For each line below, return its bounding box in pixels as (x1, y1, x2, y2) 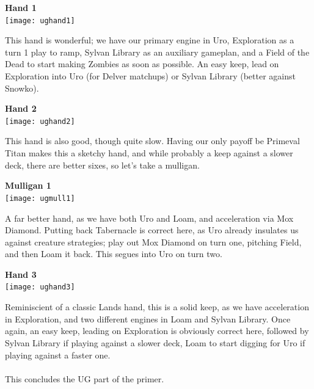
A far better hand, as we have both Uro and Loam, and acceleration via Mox (5, 211, 294, 224)
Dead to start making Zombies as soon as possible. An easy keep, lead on (5, 57, 279, 70)
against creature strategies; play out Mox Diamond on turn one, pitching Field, (5, 235, 302, 248)
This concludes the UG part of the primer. (5, 372, 164, 385)
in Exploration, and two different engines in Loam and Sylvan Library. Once (5, 312, 291, 325)
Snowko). (5, 81, 39, 94)
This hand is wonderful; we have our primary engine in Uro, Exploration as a (5, 34, 294, 46)
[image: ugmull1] (5, 194, 75, 203)
